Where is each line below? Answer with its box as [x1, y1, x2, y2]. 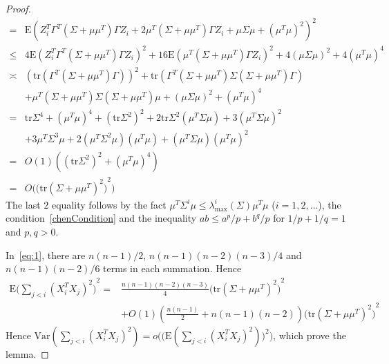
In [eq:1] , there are [6, 247, 86, 262]
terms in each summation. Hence [103, 261, 242, 276]
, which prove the [273, 327, 346, 342]
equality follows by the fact [51, 197, 167, 211]
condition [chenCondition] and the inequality [6, 211, 197, 225]
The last [6, 197, 41, 211]
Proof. [6, 1, 31, 15]
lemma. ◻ [6, 346, 49, 361]
